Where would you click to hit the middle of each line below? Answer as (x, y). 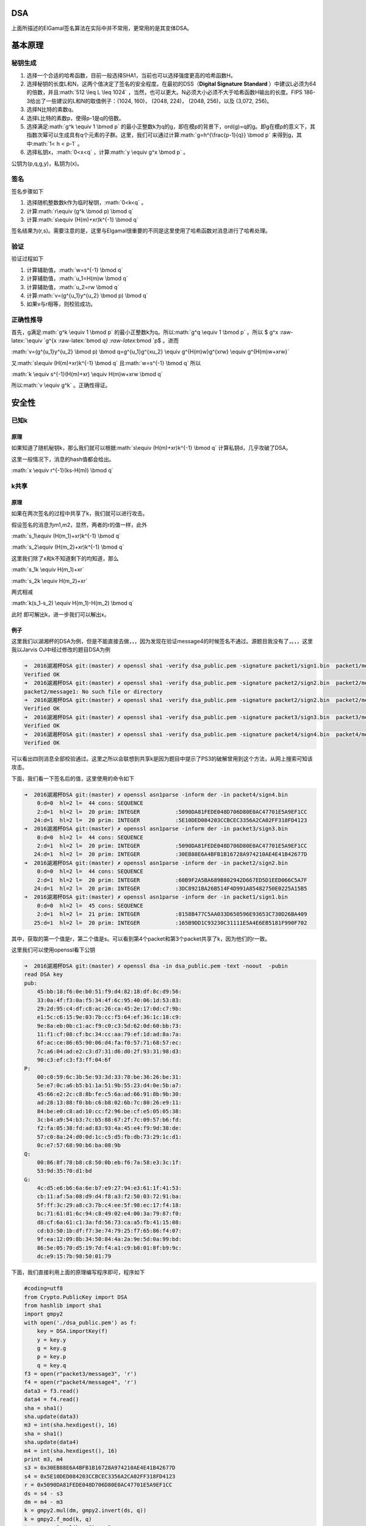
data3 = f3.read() (52, 1391)
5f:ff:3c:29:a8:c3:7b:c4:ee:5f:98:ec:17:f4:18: (109, 1205)
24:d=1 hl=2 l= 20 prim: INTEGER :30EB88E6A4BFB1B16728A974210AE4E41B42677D (170, 854)
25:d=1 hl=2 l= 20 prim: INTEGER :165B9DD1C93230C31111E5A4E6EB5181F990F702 (170, 923)
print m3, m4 (44, 1459)
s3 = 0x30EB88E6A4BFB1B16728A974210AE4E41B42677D (100, 1468)
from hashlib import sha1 (63, 1305)
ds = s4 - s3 (44, 1493)
